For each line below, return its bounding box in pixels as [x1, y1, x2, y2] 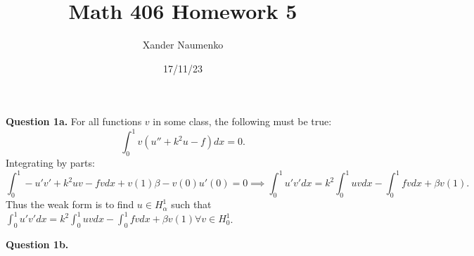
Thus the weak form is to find [6, 197, 134, 212]
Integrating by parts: [6, 155, 95, 170]
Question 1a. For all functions [6, 114, 142, 129]
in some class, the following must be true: [153, 114, 332, 129]
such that [171, 197, 212, 212]
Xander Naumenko [142, 37, 224, 52]
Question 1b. [6, 236, 69, 251]
